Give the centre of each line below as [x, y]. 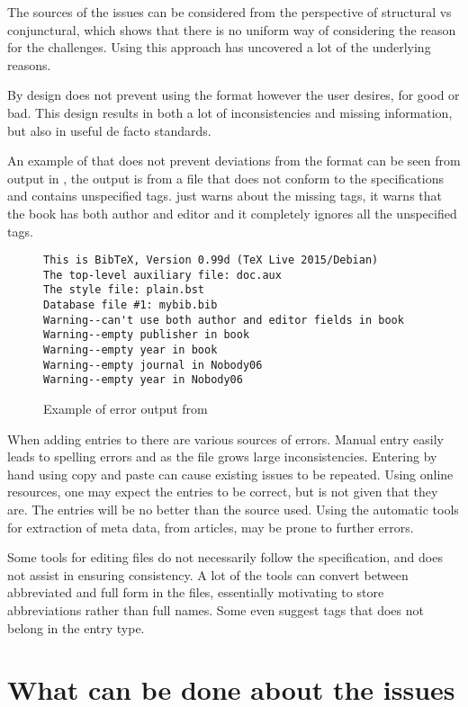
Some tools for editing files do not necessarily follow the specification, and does [225, 557]
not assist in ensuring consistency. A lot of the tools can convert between [208, 574]
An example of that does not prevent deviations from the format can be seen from [234, 161]
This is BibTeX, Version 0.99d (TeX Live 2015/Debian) [211, 260]
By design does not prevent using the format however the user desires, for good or [234, 95]
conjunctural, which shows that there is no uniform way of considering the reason [232, 29]
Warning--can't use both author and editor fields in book [224, 320]
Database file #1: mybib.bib [130, 305]
